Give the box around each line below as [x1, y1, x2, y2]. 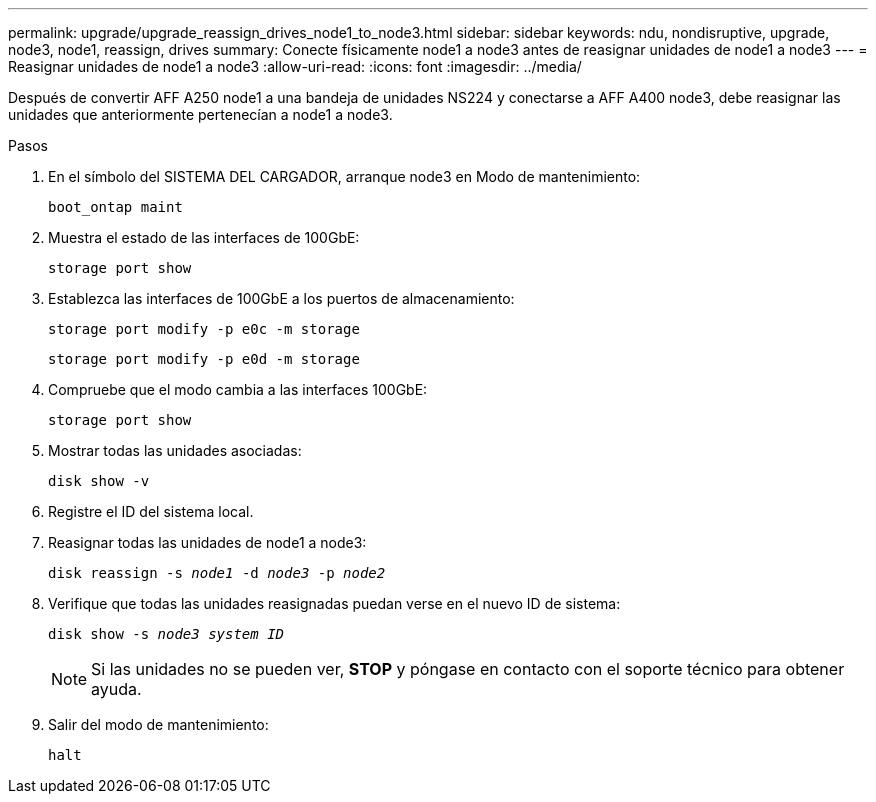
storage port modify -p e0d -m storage [48, 351, 360, 367]
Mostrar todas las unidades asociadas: [48, 442, 302, 459]
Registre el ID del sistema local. [48, 503, 254, 520]
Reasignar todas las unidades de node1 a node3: [48, 534, 367, 551]
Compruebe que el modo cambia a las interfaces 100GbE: [48, 381, 428, 398]
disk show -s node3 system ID [48, 626, 285, 642]
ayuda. [91, 679, 142, 699]
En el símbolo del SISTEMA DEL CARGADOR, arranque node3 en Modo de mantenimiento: [48, 168, 641, 185]
